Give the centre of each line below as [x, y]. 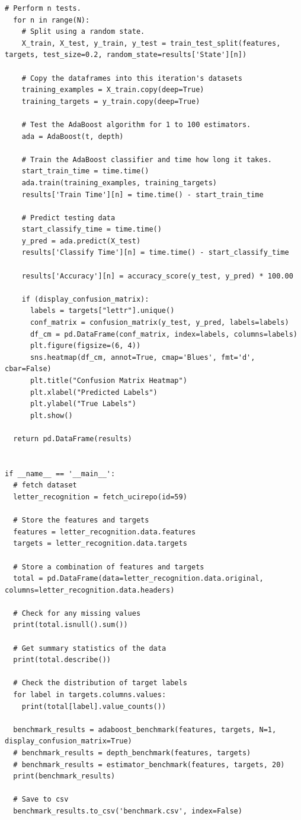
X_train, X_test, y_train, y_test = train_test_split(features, [151, 43]
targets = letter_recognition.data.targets [100, 544]
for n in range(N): [52, 20]
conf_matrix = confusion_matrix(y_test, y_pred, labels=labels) [159, 323]
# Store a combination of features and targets [109, 567]
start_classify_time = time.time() [92, 229]
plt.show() [51, 415]
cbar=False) [28, 369]
